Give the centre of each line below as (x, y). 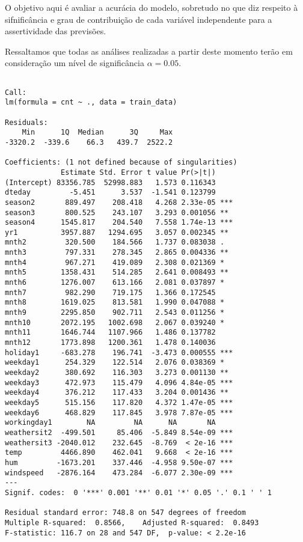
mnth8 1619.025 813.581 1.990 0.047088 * (115, 303)
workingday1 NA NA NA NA (110, 423)
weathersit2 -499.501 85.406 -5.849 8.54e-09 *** (119, 432)
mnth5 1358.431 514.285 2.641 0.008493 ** (117, 273)
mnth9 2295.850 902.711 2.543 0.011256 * (115, 313)
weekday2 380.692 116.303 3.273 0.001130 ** (117, 373)
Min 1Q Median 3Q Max (97, 132)
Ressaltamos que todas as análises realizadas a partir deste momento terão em (149, 51)
